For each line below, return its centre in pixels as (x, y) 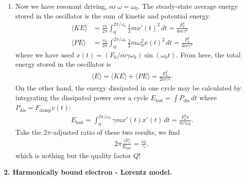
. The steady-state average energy (188, 6)
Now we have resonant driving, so (65, 6)
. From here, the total (208, 54)
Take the (28, 132)
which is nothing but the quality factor (73, 155)
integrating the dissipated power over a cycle (82, 98)
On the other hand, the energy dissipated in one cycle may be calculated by (128, 88)
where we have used (45, 54)
